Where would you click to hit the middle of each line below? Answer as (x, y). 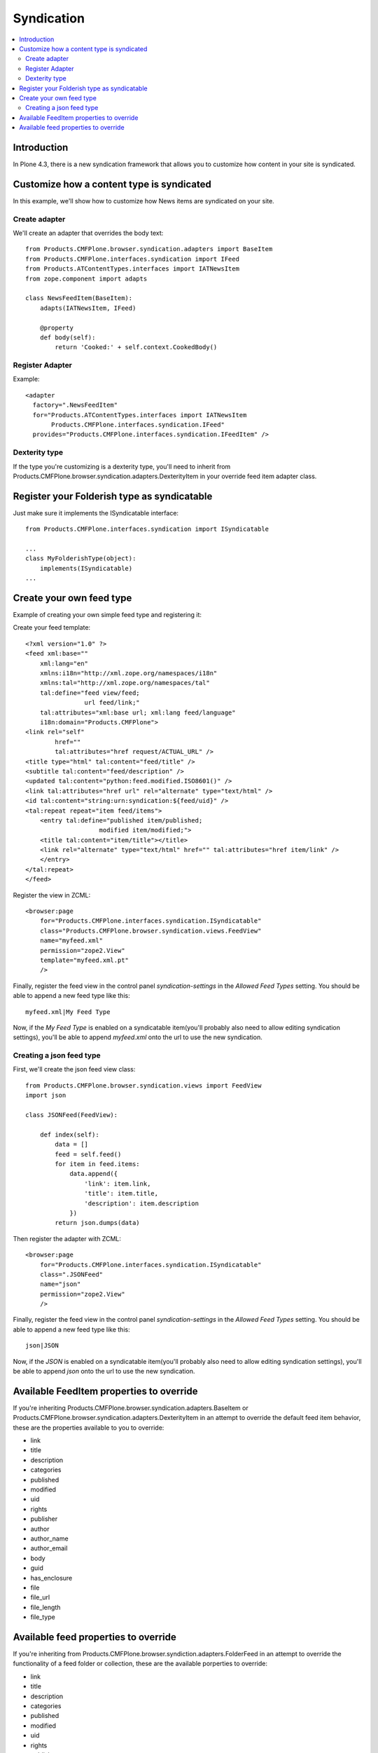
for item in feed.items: (97, 1164)
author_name (50, 1538)
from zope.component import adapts (86, 278)
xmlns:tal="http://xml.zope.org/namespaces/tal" (125, 683)
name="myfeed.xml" (71, 941)
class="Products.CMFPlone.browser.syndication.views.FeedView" (150, 930)
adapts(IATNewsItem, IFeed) (88, 308)
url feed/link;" (112, 703)
